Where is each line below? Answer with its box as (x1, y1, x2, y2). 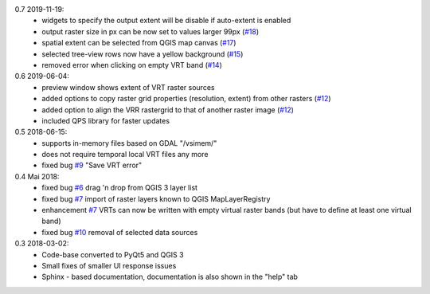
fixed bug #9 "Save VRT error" (41, 160, 143, 171)
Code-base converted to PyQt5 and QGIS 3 (41, 249, 184, 259)
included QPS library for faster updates (41, 116, 170, 125)
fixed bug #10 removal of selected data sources (41, 227, 198, 237)
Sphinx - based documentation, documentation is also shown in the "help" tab (41, 272, 299, 282)
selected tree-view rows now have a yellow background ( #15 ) (41, 49, 244, 59)
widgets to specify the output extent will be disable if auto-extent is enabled (41, 16, 291, 25)
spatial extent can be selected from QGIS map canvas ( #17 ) (41, 38, 236, 48)
